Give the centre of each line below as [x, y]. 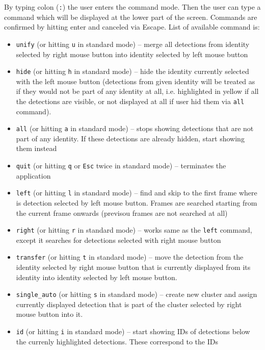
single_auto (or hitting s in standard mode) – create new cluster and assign [137, 294]
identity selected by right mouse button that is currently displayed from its [133, 267]
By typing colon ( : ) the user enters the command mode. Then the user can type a [132, 7]
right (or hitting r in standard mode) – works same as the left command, [134, 230]
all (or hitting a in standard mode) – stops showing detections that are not [135, 128]
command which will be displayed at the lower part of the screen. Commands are [131, 17]
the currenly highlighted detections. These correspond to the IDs [117, 341]
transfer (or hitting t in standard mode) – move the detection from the [130, 257]
